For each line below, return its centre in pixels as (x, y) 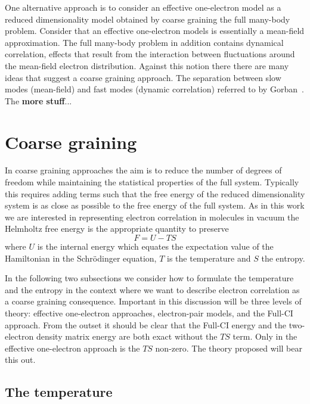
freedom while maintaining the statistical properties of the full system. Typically (152, 182)
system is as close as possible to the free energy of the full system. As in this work (155, 205)
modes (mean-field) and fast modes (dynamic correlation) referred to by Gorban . (154, 89)
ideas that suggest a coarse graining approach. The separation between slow (143, 77)
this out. (20, 360)
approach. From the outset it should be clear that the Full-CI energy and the (146, 324)
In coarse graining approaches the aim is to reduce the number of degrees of (143, 170)
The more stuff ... (38, 100)
